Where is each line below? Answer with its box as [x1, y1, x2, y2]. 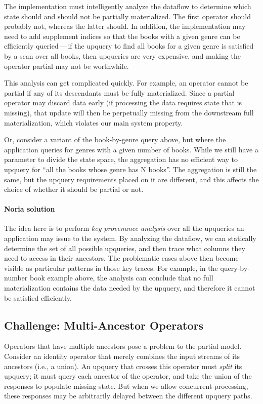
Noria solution [4, 204, 55, 214]
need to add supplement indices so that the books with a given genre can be [4, 30, 240, 41]
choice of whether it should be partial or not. [4, 184, 144, 194]
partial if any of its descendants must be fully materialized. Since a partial [4, 87, 235, 98]
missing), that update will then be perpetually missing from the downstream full [4, 107, 254, 117]
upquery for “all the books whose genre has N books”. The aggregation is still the [4, 164, 257, 174]
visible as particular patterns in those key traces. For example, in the [4, 262, 218, 273]
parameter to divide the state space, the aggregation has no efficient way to [4, 154, 238, 165]
